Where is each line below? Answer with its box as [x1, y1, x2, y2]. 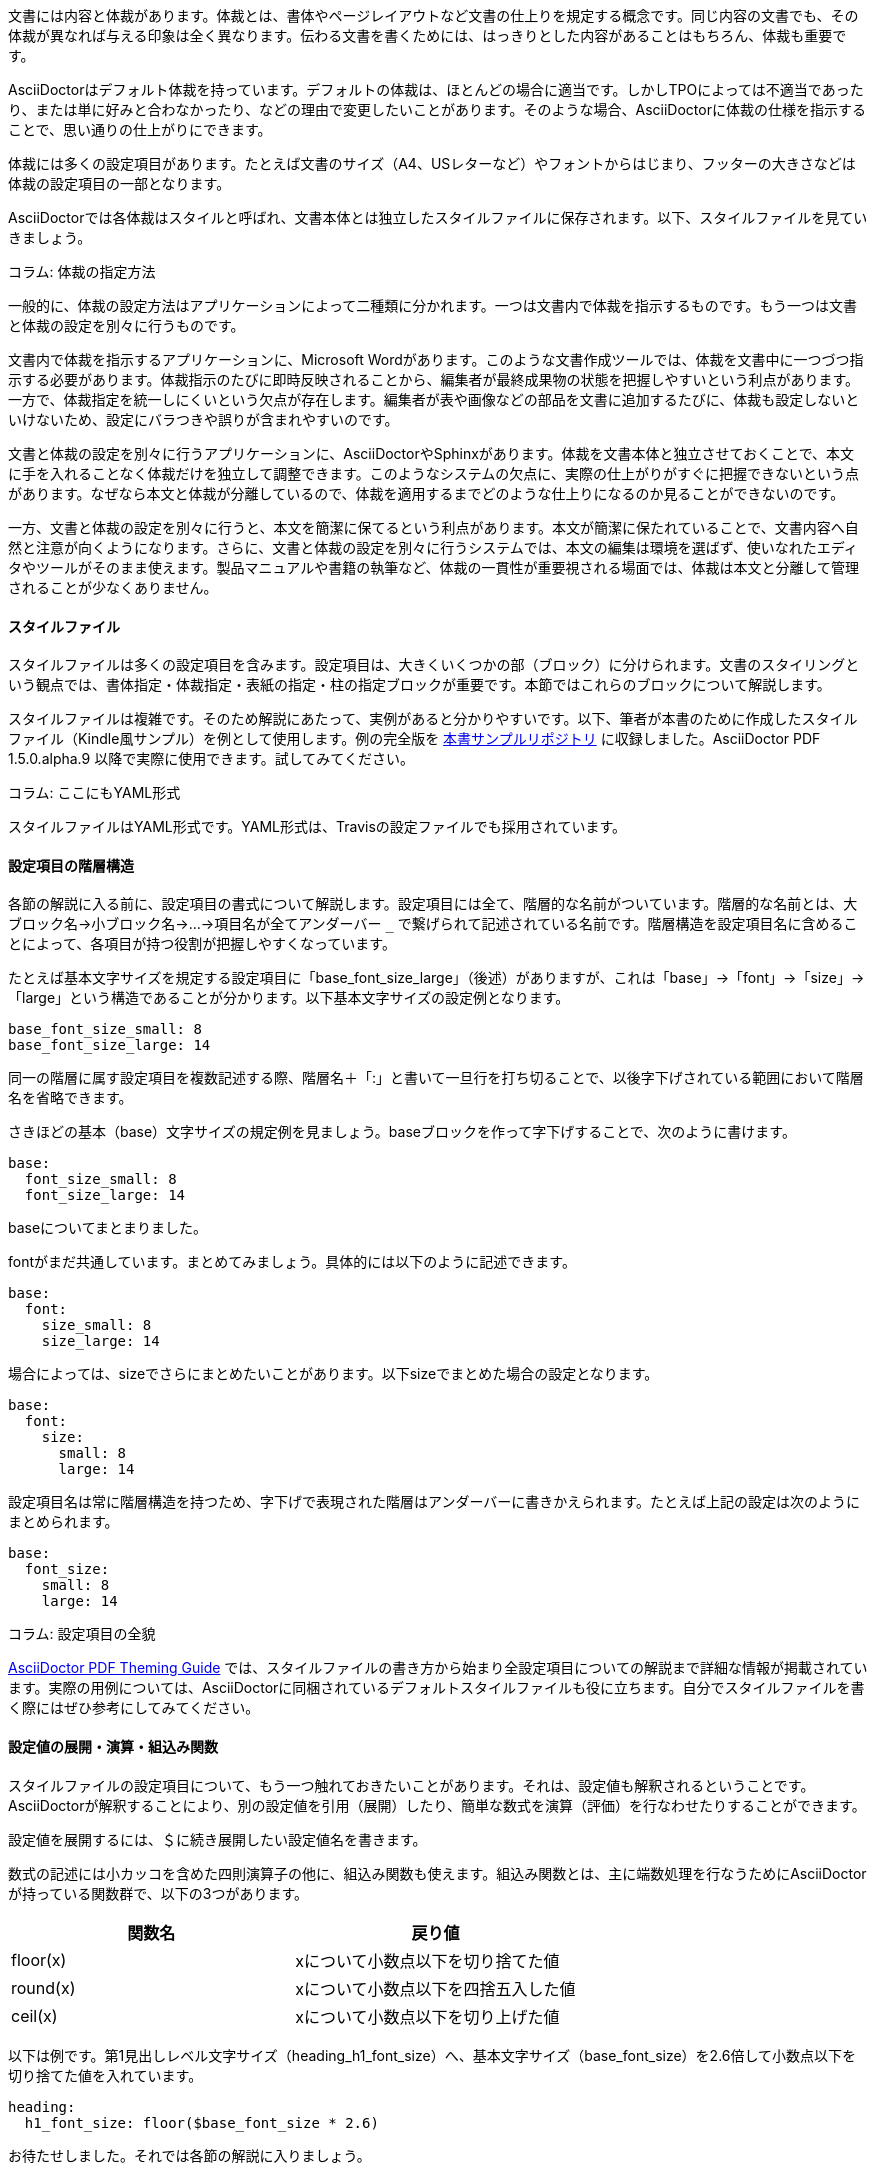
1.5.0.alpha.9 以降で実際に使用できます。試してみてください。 [8, 750, 414, 768]
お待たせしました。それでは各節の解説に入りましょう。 [8, 2146, 371, 2164]
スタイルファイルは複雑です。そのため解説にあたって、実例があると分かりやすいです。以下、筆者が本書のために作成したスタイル [8, 710, 858, 728]
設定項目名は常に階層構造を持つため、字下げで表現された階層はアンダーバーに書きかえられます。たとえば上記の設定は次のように [8, 1493, 860, 1511]
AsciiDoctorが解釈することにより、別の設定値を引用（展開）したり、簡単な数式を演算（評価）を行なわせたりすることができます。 [8, 1796, 866, 1814]
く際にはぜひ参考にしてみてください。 [8, 1699, 260, 1717]
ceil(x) [11, 2005, 58, 2026]
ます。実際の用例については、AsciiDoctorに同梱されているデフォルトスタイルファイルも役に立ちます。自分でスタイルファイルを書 [8, 1679, 865, 1697]
